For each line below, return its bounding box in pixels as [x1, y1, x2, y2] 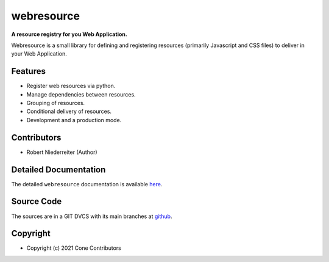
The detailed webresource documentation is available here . [11, 180, 163, 187]
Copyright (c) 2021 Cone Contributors [26, 244, 121, 252]
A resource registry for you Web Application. [11, 31, 127, 38]
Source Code [11, 196, 62, 207]
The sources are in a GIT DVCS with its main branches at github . [11, 213, 172, 220]
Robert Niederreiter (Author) [26, 148, 97, 156]
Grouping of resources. [26, 100, 85, 107]
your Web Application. [11, 50, 67, 57]
